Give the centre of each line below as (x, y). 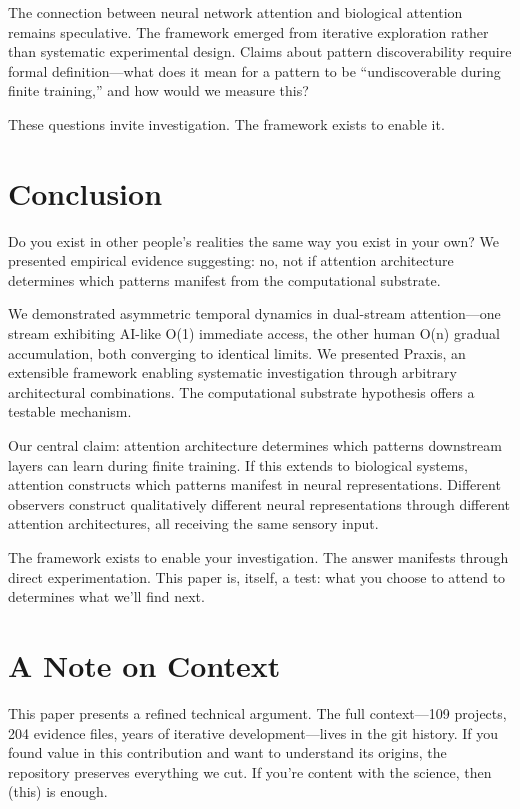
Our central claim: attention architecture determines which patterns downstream (255, 445)
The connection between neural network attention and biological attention (235, 12)
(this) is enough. (58, 791)
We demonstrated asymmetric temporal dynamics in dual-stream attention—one (254, 313)
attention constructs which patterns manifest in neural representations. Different (254, 484)
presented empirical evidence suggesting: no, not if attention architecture (231, 260)
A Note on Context (144, 664)
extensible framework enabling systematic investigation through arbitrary (232, 372)
